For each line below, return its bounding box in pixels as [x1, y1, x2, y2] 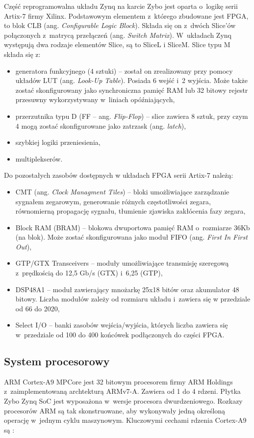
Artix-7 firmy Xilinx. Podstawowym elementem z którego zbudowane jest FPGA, [4, 10, 249, 21]
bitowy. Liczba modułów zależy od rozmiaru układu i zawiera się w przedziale [15, 294, 251, 304]
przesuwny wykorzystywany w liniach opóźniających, [15, 94, 175, 105]
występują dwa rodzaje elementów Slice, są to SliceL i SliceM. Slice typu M [4, 39, 230, 50]
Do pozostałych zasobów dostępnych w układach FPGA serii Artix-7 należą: [4, 170, 233, 180]
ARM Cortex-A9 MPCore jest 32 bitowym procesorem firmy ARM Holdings [4, 376, 233, 386]
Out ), [15, 241, 32, 251]
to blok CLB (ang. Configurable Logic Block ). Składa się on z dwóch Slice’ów [4, 20, 236, 30]
